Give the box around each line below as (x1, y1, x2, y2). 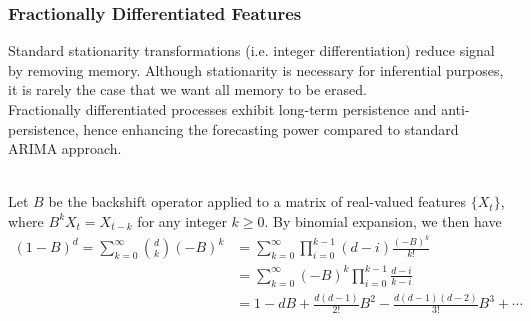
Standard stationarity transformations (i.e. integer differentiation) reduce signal (8, 40, 495, 61)
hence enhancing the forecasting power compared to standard (83, 118, 459, 139)
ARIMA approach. (8, 138, 122, 159)
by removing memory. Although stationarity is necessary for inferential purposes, (8, 59, 504, 80)
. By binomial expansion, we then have (264, 210, 502, 231)
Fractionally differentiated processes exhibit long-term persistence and (8, 99, 437, 119)
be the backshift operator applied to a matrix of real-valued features (48, 191, 467, 212)
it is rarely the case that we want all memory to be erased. (8, 79, 367, 100)
